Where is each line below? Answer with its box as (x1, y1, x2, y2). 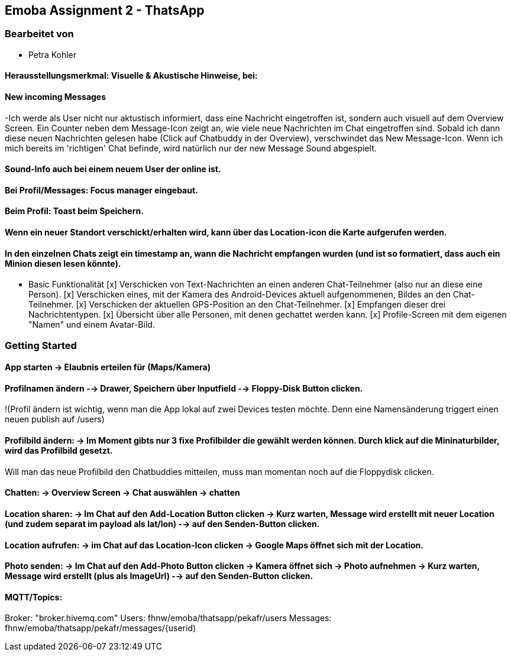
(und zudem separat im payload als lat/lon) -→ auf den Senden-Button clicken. (5, 518, 320, 529)
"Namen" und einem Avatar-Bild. (28, 319, 155, 330)
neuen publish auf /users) (5, 414, 105, 425)
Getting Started (5, 339, 77, 351)
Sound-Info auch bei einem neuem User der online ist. (5, 164, 221, 174)
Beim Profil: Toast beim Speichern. (5, 206, 144, 216)
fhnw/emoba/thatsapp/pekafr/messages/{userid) (5, 623, 196, 634)
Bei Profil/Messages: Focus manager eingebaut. (5, 185, 198, 195)
